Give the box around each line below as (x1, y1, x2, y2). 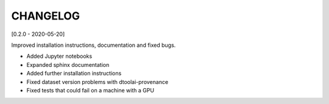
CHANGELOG (11, 9, 80, 23)
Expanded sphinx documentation (26, 61, 110, 68)
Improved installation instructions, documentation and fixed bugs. (11, 41, 176, 49)
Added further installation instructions (26, 70, 122, 77)
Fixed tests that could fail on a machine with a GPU (26, 86, 155, 94)
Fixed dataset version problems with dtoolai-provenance (26, 78, 169, 85)
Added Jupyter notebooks (26, 52, 93, 60)
